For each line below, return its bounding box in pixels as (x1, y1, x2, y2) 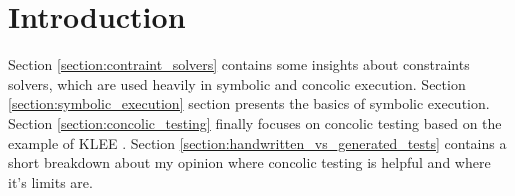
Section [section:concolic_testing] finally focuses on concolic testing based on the (8, 112, 502, 133)
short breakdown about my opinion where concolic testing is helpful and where (8, 152, 491, 173)
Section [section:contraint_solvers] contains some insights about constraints (8, 54, 470, 75)
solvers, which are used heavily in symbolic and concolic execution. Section (8, 73, 466, 94)
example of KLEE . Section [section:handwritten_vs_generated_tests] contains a (8, 132, 507, 153)
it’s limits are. (8, 171, 93, 192)
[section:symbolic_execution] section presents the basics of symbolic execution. (8, 93, 490, 114)
